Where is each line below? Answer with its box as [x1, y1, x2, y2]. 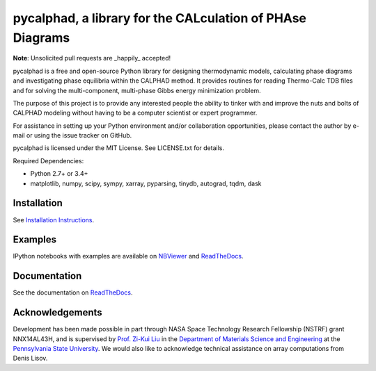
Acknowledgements [13, 306, 102, 319]
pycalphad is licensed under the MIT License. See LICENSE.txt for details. [13, 144, 224, 152]
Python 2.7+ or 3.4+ [30, 170, 88, 178]
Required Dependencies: [13, 156, 84, 165]
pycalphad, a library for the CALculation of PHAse [13, 10, 306, 26]
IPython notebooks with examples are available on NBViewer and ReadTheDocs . [13, 252, 244, 261]
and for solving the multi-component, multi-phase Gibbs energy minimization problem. [13, 86, 261, 94]
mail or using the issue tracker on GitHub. [13, 131, 132, 140]
